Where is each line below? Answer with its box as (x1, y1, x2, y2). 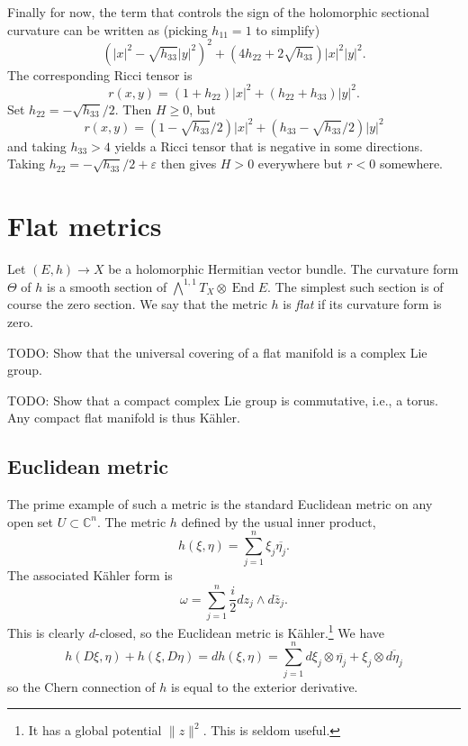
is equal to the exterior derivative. (171, 677, 358, 696)
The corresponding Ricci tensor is (7, 65, 193, 84)
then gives (160, 154, 217, 173)
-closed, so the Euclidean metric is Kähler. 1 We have (95, 621, 385, 641)
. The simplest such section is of (267, 277, 444, 296)
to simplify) (256, 20, 320, 39)
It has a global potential (28, 721, 162, 740)
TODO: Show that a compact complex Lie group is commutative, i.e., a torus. (7, 390, 438, 409)
